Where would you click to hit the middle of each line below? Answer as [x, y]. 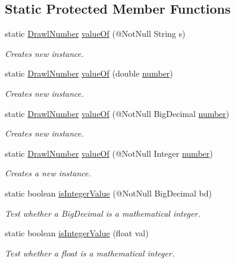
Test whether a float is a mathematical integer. [90, 253]
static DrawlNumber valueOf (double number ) [89, 73]
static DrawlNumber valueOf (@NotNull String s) [95, 34]
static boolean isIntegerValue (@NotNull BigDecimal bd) [108, 193]
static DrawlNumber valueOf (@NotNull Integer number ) [109, 153]
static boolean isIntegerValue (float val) [77, 233]
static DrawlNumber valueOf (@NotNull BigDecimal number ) [117, 113]
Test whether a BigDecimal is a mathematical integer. [103, 213]
